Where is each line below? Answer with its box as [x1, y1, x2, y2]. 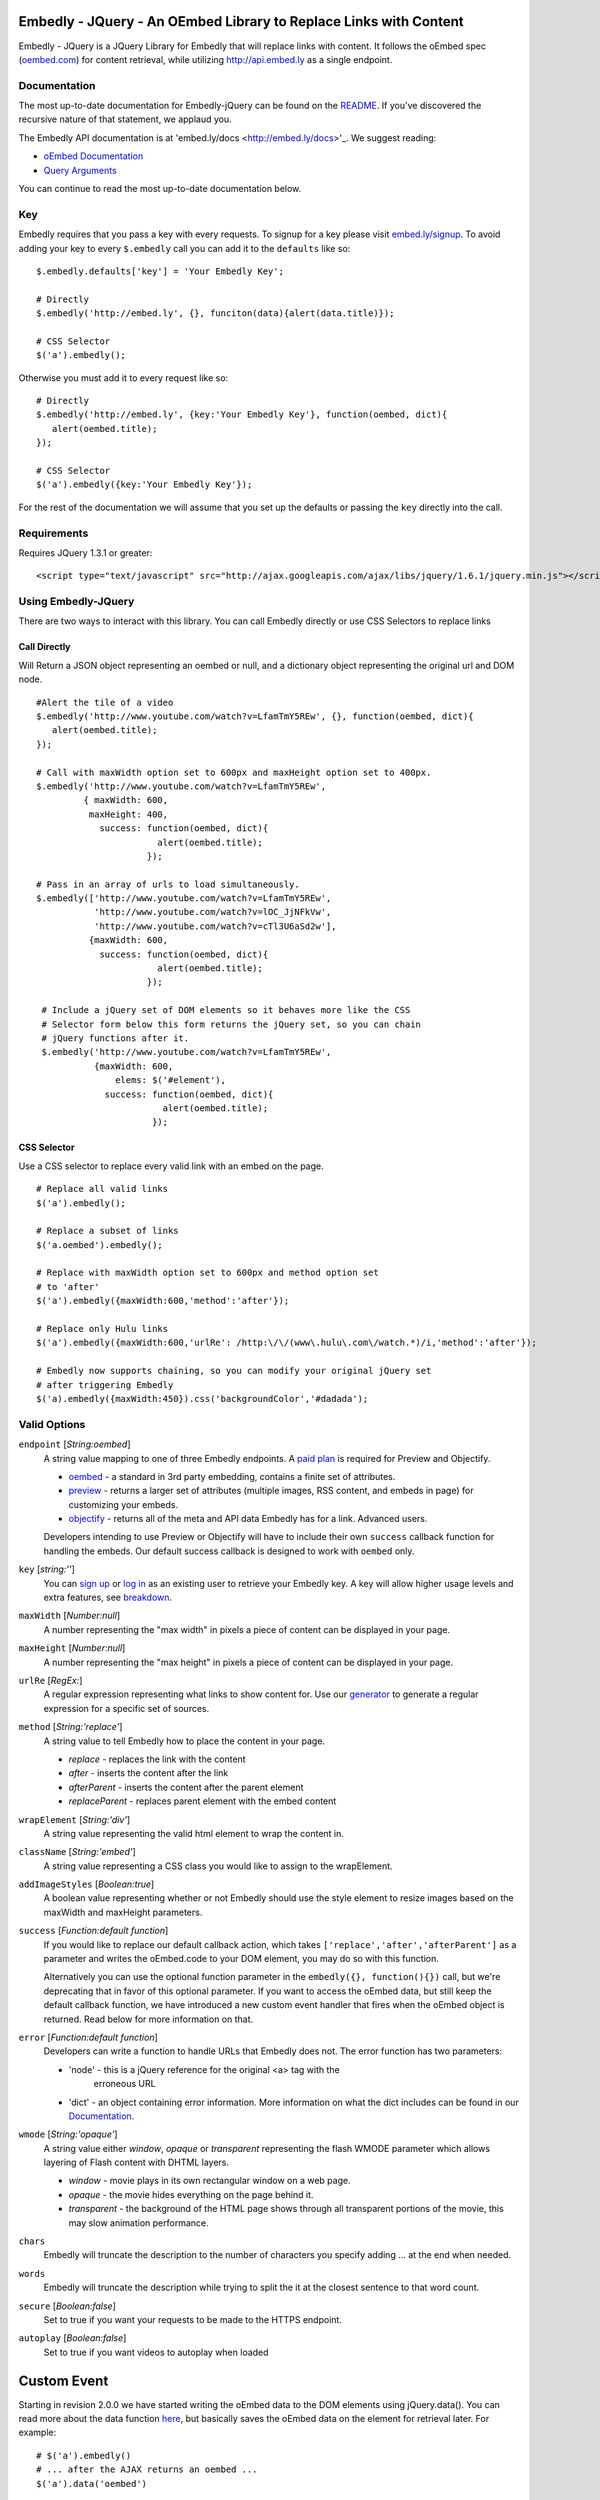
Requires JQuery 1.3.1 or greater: [18, 546, 153, 559]
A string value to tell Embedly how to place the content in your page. [43, 1735, 325, 1747]
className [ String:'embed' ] [18, 1846, 137, 1858]
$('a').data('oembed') [36, 2478, 148, 2489]
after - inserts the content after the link [68, 1767, 229, 1779]
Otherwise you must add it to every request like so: [18, 371, 229, 384]
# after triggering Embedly [36, 1379, 174, 1390]
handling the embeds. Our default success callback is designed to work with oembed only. [43, 1545, 415, 1557]
